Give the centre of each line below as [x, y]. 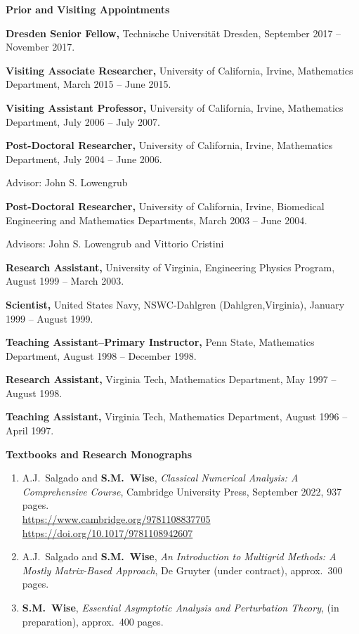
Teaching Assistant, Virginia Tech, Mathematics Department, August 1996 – [177, 416]
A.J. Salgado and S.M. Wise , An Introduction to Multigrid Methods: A [179, 556]
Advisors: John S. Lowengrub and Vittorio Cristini [115, 244]
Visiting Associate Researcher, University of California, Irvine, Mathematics [179, 70]
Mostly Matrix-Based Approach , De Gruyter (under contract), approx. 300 [182, 570]
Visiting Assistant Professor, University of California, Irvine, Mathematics [175, 107]
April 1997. [30, 431]
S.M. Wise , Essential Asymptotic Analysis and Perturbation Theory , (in [181, 607]
